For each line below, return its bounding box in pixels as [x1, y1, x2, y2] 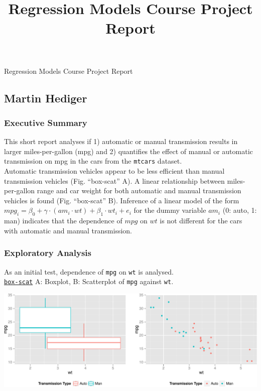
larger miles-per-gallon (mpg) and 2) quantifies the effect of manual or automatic [4, 146, 253, 156]
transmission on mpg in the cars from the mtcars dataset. [4, 156, 182, 166]
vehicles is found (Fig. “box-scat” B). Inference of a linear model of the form [4, 195, 239, 205]
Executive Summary [4, 116, 87, 128]
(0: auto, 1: [222, 205, 257, 215]
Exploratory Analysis [4, 246, 91, 259]
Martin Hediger [4, 90, 87, 105]
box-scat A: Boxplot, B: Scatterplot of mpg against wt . [4, 276, 174, 287]
